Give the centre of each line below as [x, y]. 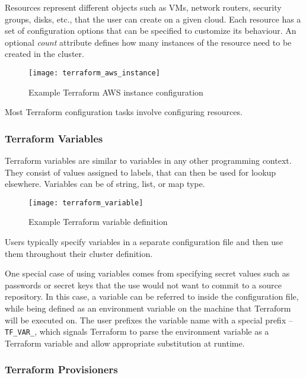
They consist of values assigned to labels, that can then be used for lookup [141, 172]
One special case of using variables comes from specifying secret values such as [147, 273]
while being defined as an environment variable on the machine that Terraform [148, 308]
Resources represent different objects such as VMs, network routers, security [143, 7]
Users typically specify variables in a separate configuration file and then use [144, 242]
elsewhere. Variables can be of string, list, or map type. [105, 184]
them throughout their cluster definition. [79, 253]
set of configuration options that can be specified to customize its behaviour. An [151, 31]
